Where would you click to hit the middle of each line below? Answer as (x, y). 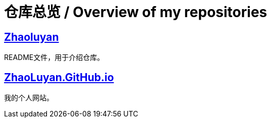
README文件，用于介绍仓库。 (54, 57)
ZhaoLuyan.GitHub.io (59, 77)
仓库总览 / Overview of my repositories (136, 12)
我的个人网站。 (29, 98)
